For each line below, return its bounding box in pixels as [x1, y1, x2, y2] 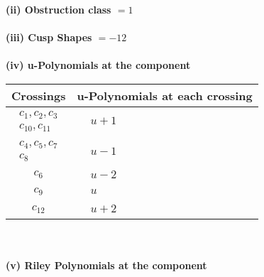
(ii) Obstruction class [6, 2, 111, 16]
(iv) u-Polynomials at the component [6, 58, 191, 72]
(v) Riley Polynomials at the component [6, 258, 207, 273]
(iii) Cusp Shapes [6, 30, 92, 45]
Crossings [11, 87, 66, 104]
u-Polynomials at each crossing [77, 87, 253, 104]
